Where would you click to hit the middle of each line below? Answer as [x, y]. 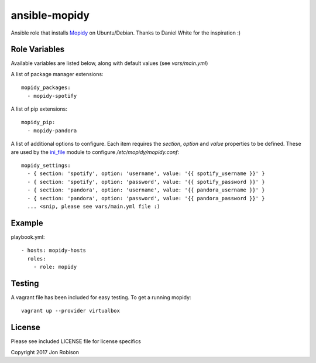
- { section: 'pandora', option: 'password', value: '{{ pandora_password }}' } [146, 198]
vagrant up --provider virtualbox [71, 311]
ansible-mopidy [50, 15]
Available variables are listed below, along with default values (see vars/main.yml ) [109, 63]
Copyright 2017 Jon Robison [45, 352]
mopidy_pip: [38, 122]
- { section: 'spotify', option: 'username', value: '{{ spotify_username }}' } [146, 174]
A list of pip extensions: [39, 109]
